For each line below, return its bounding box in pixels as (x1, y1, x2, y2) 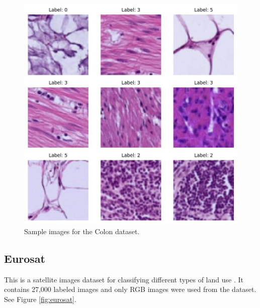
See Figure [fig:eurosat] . (4, 293, 76, 304)
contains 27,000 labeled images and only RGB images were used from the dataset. (4, 284, 256, 294)
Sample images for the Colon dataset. (24, 226, 140, 236)
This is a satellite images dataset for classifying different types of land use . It (4, 274, 243, 284)
